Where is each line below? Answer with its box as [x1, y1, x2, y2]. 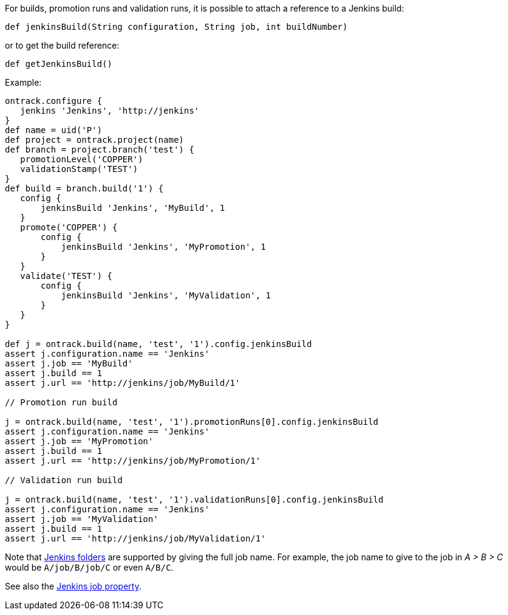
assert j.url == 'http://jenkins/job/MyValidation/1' [5, 534, 266, 543]
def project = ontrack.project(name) [5, 135, 185, 145]
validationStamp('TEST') [20, 164, 138, 174]
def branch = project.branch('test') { [5, 145, 194, 154]
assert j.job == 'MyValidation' [5, 514, 158, 524]
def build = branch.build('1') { [5, 184, 164, 193]
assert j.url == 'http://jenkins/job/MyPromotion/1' [5, 456, 261, 466]
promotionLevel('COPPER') [20, 154, 143, 164]
